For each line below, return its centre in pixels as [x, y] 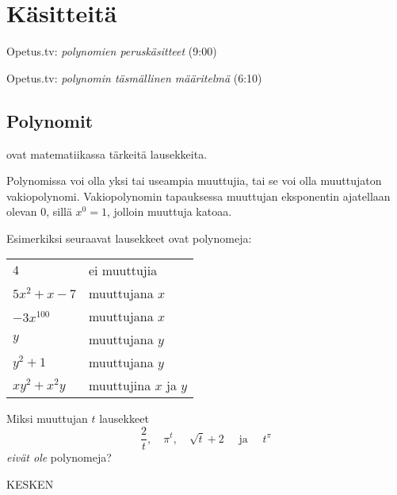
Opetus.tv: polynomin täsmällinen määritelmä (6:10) [134, 77]
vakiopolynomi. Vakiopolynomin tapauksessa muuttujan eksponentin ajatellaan [198, 196]
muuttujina [120, 386]
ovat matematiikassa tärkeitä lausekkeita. [107, 153]
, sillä [59, 211]
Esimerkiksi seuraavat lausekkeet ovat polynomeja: [129, 238]
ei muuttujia [123, 271]
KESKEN [30, 483]
